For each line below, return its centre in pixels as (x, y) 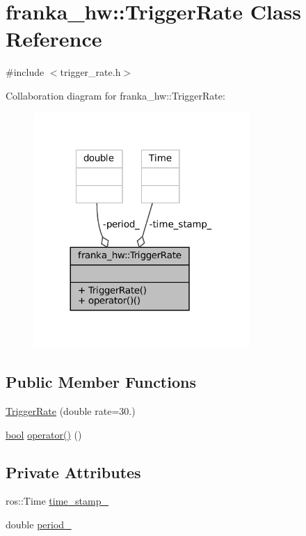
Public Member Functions (101, 382)
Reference (54, 39)
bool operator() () (44, 434)
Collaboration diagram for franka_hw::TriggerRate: (115, 95)
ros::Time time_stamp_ (57, 501)
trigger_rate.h (90, 72)
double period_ (39, 525)
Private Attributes (73, 472)
